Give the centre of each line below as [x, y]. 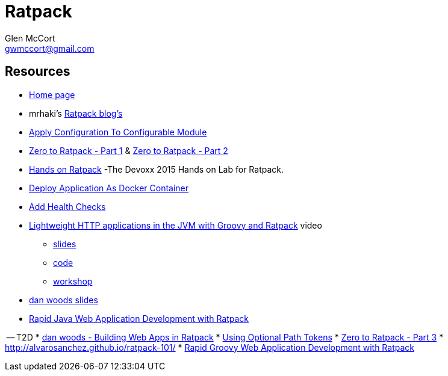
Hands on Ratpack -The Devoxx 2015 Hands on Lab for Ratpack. [157, 169]
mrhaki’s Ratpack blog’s [76, 113]
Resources [38, 72]
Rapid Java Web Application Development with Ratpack [139, 318]
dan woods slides [64, 300]
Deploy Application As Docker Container [109, 188]
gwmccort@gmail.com [50, 48]
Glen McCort [30, 38]
